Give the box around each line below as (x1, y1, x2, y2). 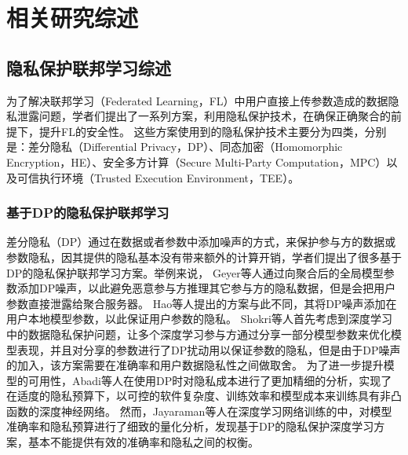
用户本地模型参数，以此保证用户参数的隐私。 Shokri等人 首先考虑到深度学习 (6, 310, 393, 327)
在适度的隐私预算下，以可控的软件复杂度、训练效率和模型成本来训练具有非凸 (6, 387, 402, 404)
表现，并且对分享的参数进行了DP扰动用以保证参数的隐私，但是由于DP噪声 (16, 341, 401, 358)
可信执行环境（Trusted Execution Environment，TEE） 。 (16, 169, 300, 185)
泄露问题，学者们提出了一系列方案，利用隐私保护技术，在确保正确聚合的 (16, 108, 391, 124)
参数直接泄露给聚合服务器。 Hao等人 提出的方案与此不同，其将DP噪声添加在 (6, 295, 397, 311)
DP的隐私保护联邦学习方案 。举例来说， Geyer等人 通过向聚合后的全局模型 (6, 264, 384, 281)
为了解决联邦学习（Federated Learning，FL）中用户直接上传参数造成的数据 (6, 92, 388, 108)
